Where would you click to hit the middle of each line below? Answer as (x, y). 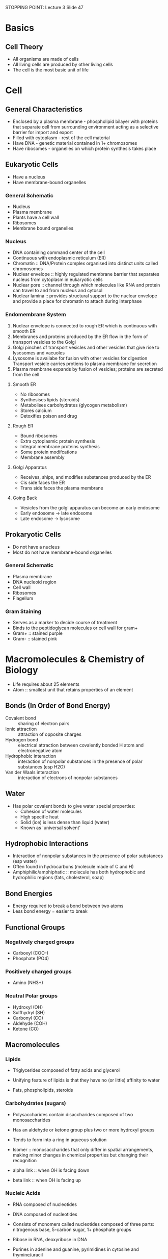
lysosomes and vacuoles (39, 353)
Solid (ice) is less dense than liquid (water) (65, 822)
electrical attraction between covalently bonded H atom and (81, 745)
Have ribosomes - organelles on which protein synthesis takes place (84, 148)
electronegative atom (40, 750)
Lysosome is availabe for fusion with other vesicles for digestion (80, 358)
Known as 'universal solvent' (50, 828)
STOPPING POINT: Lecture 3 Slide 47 (45, 7)
